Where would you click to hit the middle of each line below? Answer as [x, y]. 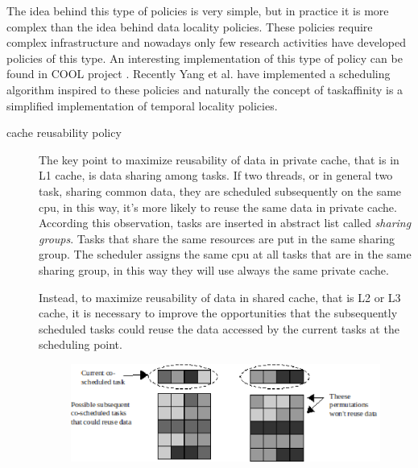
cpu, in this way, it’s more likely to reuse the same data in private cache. [218, 207]
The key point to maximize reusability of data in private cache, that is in [219, 159]
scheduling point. [81, 344]
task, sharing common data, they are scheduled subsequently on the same [220, 191]
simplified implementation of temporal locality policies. [142, 105]
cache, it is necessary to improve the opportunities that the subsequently [218, 313]
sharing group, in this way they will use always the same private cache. [214, 269]
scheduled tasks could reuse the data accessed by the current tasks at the [219, 328]
